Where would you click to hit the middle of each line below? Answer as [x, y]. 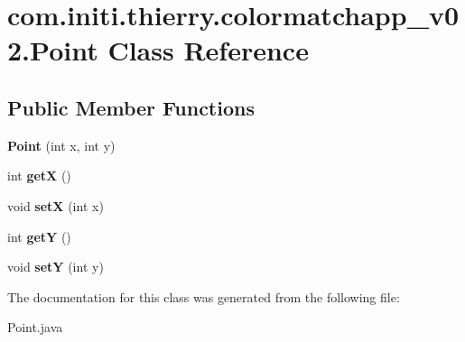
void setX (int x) [56, 205]
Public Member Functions [131, 107]
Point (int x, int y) [61, 145]
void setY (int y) [56, 267]
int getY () [39, 236]
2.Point [53, 50]
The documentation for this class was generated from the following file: [204, 296]
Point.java [35, 327]
